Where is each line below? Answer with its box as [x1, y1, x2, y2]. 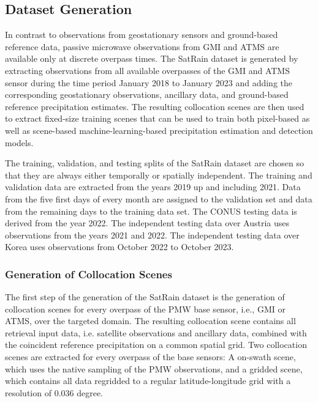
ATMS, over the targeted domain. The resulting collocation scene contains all [5, 314, 296, 327]
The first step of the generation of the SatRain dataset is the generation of [5, 290, 285, 303]
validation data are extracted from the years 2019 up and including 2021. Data [5, 180, 301, 193]
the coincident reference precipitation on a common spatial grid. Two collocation [5, 338, 307, 351]
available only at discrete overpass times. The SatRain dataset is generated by [5, 52, 298, 65]
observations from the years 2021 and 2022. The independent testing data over [5, 228, 300, 241]
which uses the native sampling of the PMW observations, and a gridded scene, [5, 362, 303, 375]
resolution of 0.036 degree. [5, 386, 103, 399]
